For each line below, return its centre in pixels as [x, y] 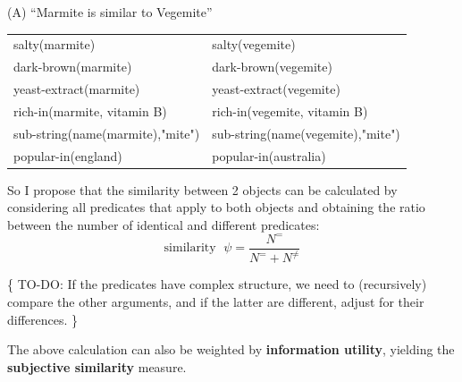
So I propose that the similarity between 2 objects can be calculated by [202, 189]
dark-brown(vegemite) [272, 67]
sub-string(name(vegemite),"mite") [306, 133]
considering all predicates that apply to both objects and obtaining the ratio [216, 207]
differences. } [43, 319]
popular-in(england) [68, 155]
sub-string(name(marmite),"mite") [107, 133]
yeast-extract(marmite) [77, 89]
